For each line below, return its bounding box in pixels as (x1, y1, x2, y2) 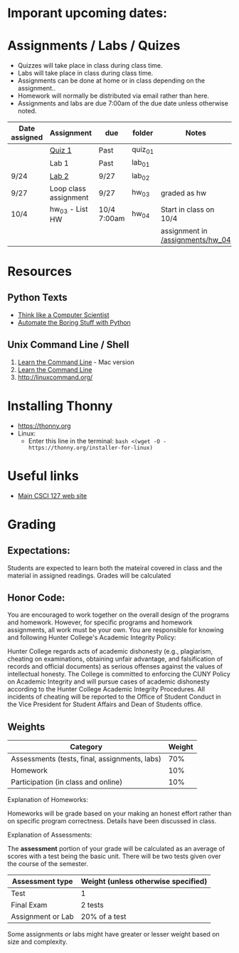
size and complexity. (7, 937, 68, 946)
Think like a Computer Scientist (17, 310, 110, 319)
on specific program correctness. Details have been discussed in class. (7, 817, 217, 825)
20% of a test (80, 912, 127, 922)
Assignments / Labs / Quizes (7, 38, 181, 54)
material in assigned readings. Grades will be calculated (7, 571, 171, 579)
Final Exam (11, 900, 48, 910)
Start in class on (160, 205, 215, 215)
